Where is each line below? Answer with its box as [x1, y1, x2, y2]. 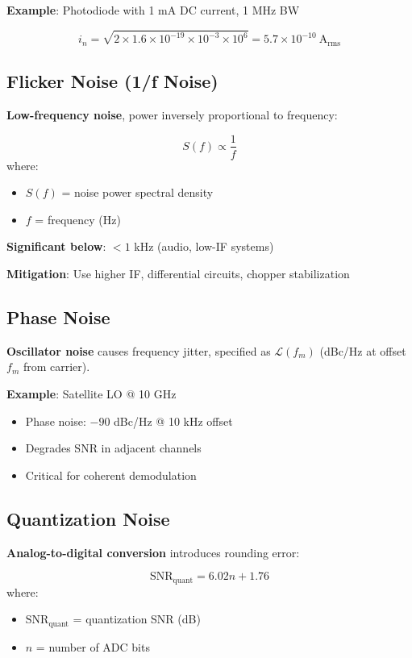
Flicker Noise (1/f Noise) [6, 69, 218, 94]
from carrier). [23, 358, 90, 375]
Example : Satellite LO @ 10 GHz [6, 385, 177, 402]
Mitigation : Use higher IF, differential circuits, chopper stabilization [6, 264, 350, 281]
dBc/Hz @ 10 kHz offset [114, 412, 233, 429]
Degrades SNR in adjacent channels [25, 439, 202, 456]
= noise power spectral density [61, 184, 214, 201]
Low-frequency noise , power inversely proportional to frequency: [6, 106, 338, 123]
